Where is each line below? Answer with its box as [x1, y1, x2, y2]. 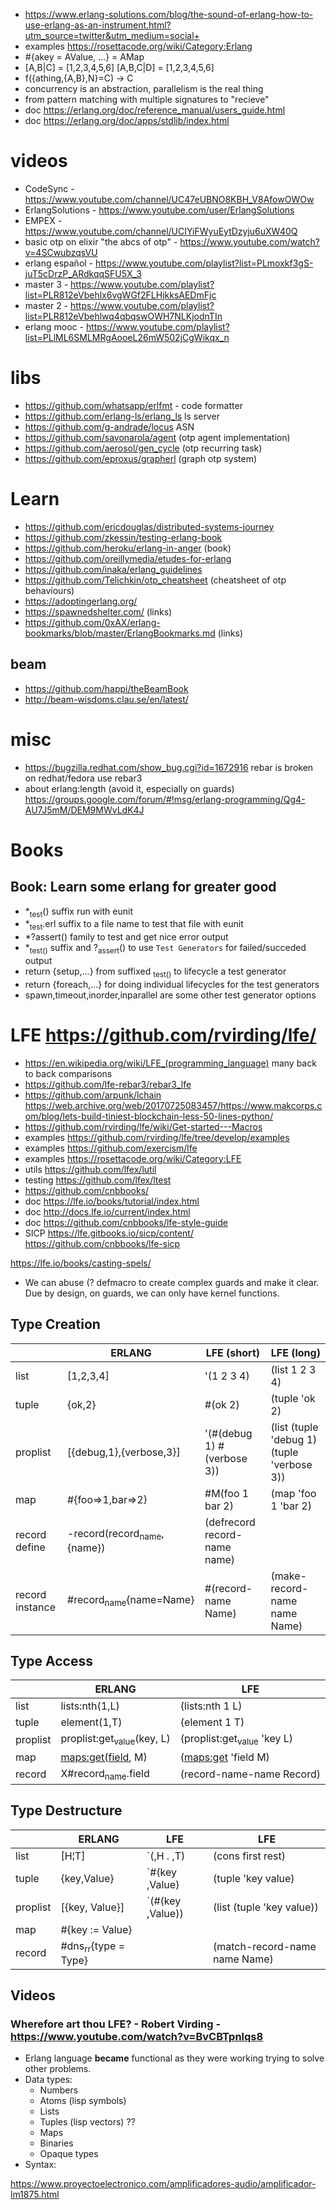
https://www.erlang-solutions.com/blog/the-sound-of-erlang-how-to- [24, 9, 314, 20]
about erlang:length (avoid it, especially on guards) [24, 782, 235, 794]
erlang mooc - [24, 320, 84, 333]
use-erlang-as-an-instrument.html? [24, 19, 172, 31]
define [15, 1540, 46, 1554]
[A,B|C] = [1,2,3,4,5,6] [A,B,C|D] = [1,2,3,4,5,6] [24, 62, 215, 73]
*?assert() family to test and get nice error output [24, 931, 229, 943]
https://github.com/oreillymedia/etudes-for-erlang [24, 552, 232, 564]
